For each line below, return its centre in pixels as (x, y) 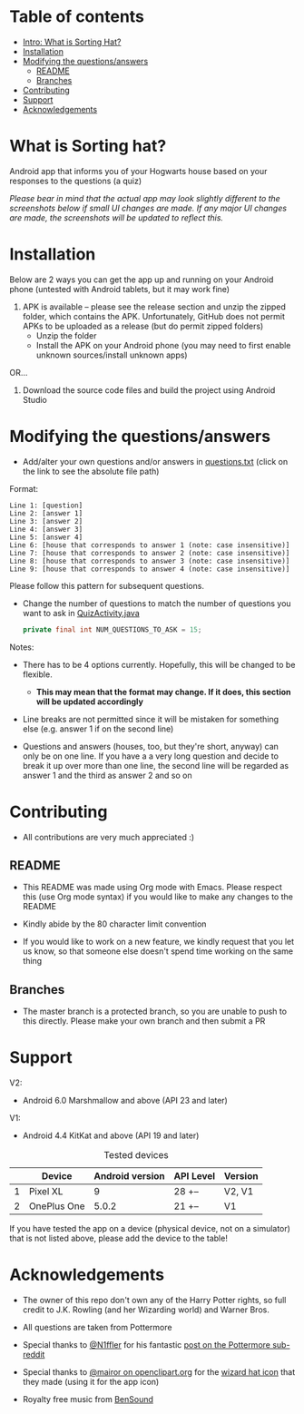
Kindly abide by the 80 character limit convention (114, 924)
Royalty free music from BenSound (88, 1399)
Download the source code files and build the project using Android (149, 390)
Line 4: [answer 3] (46, 529)
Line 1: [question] (46, 506)
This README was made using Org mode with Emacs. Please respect (152, 888)
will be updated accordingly (89, 702)
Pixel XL (46, 1192)
